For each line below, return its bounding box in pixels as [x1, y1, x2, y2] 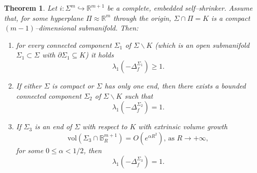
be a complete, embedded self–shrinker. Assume [107, 3, 253, 13]
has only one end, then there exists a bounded [104, 80, 246, 91]
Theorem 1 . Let [4, 3, 58, 13]
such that [124, 90, 153, 101]
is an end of [35, 121, 72, 132]
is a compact [211, 12, 250, 23]
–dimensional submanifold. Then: [35, 22, 138, 33]
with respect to [82, 121, 127, 132]
